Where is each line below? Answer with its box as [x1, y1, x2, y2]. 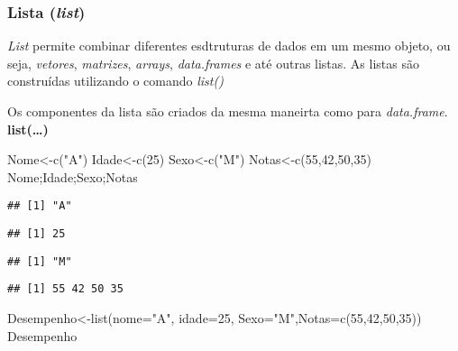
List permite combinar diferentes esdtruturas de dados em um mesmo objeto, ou [7, 36, 451, 55]
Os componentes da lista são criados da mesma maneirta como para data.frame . [7, 102, 448, 120]
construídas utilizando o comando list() [7, 71, 224, 90]
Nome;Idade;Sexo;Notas [7, 167, 138, 186]
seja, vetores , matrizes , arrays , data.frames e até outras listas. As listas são [7, 53, 419, 72]
